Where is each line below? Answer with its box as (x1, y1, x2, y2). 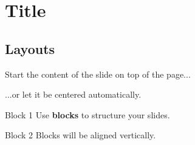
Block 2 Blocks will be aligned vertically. (5, 129, 156, 141)
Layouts (5, 39, 55, 58)
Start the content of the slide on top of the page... (5, 67, 191, 80)
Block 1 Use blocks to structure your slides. (5, 108, 170, 121)
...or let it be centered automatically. (5, 88, 142, 101)
